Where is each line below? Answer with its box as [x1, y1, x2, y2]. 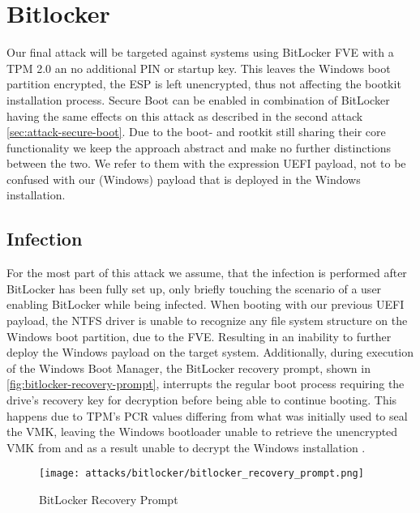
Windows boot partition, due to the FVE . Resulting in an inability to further [6, 327, 392, 344]
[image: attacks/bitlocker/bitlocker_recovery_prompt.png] [39, 468, 364, 480]
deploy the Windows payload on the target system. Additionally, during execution [6, 344, 414, 361]
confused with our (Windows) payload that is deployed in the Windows [6, 170, 361, 187]
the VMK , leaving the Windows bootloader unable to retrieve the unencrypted [6, 423, 398, 440]
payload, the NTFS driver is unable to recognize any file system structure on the [6, 312, 408, 329]
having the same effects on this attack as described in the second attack [6, 107, 363, 124]
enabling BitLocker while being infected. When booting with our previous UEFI [6, 296, 405, 313]
